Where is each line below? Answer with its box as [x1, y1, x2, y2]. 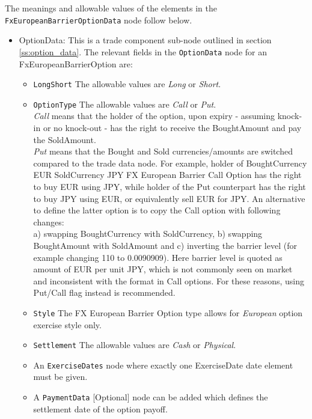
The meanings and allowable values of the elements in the [5, 2, 217, 14]
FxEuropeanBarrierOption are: [19, 57, 133, 70]
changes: [33, 215, 64, 228]
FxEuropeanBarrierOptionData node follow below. [5, 13, 192, 26]
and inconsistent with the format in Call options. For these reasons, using [33, 274, 305, 287]
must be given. [33, 370, 88, 383]
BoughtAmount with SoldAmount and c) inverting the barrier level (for [33, 239, 297, 251]
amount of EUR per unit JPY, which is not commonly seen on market [33, 263, 293, 275]
